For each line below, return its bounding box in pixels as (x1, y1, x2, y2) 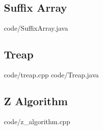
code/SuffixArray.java (4, 23, 68, 33)
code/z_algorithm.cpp (4, 116, 70, 126)
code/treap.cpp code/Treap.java (4, 70, 99, 79)
